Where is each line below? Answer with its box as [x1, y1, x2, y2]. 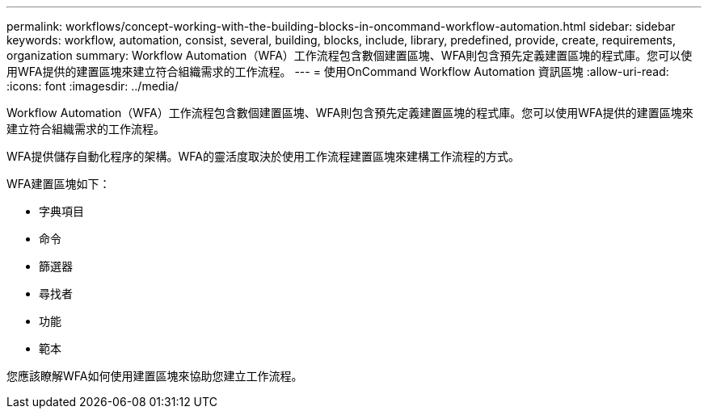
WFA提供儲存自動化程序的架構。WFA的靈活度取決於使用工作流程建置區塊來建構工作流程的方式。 [6, 149, 520, 163]
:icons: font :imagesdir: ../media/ [6, 79, 179, 93]
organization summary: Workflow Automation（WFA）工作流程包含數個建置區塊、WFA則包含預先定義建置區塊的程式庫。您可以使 [6, 48, 693, 62]
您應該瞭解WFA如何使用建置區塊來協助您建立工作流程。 [6, 369, 303, 383]
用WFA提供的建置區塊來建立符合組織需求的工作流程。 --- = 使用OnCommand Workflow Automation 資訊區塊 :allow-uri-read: [6, 65, 669, 78]
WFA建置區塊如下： [6, 177, 111, 191]
